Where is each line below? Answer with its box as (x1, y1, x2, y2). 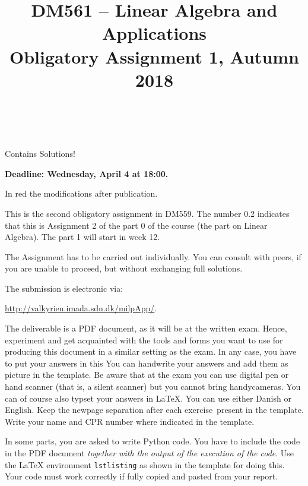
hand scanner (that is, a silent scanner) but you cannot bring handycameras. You (5, 380, 301, 393)
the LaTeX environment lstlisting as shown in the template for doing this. (5, 458, 285, 471)
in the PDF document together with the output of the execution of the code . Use (5, 447, 294, 459)
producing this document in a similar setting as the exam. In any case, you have (5, 345, 297, 358)
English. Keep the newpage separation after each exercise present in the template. (5, 403, 304, 416)
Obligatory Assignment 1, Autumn (9, 44, 299, 68)
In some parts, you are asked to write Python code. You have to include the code (5, 435, 300, 447)
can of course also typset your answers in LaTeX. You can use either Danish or (5, 392, 291, 404)
